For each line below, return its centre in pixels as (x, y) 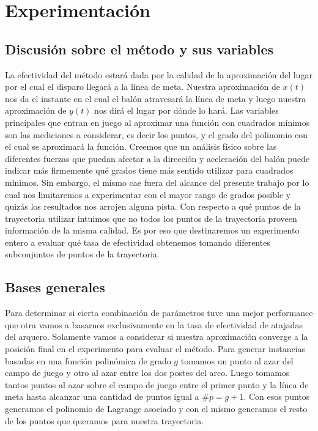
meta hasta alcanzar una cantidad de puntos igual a (102, 396)
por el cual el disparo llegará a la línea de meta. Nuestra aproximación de (142, 87)
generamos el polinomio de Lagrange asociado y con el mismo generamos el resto (156, 409)
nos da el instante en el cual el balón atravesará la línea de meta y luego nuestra (155, 98)
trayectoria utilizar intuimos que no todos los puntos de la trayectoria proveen (151, 218)
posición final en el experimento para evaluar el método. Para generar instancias (155, 349)
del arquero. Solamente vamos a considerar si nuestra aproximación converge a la (157, 337)
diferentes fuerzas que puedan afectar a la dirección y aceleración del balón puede (157, 158)
